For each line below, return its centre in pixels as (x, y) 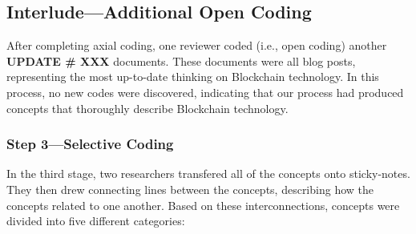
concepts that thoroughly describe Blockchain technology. (147, 108)
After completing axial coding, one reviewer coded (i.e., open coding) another (197, 45)
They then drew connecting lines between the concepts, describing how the (190, 189)
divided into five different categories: (96, 221)
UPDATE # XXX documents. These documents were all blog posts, (181, 61)
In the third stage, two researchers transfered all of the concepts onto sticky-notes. (208, 173)
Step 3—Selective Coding (90, 144)
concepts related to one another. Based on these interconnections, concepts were (203, 205)
